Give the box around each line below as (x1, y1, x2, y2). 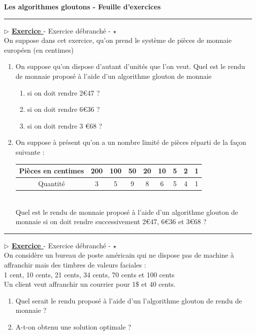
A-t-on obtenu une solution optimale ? (15, 321, 131, 332)
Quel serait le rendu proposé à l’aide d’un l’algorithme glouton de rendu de (15, 295, 242, 305)
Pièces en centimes (19, 166, 84, 176)
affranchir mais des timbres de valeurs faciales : (4, 259, 146, 269)
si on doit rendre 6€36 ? (27, 104, 100, 114)
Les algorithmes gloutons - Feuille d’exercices (4, 1, 161, 11)
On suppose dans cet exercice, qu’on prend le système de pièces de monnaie (4, 35, 232, 45)
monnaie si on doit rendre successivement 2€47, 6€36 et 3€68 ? (15, 216, 207, 227)
